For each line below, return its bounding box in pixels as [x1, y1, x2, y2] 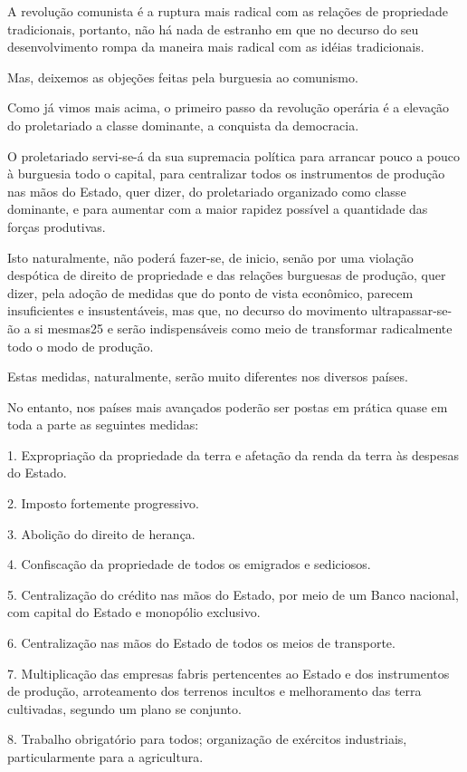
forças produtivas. [7, 217, 106, 236]
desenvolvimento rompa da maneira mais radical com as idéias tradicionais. [7, 37, 424, 56]
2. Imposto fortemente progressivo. [7, 494, 199, 513]
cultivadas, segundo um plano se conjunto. [7, 699, 242, 718]
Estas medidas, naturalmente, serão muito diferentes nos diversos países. [7, 367, 408, 386]
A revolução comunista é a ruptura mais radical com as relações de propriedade [7, 2, 449, 20]
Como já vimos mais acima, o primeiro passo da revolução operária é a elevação [7, 98, 450, 117]
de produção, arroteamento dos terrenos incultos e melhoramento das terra [7, 681, 422, 700]
